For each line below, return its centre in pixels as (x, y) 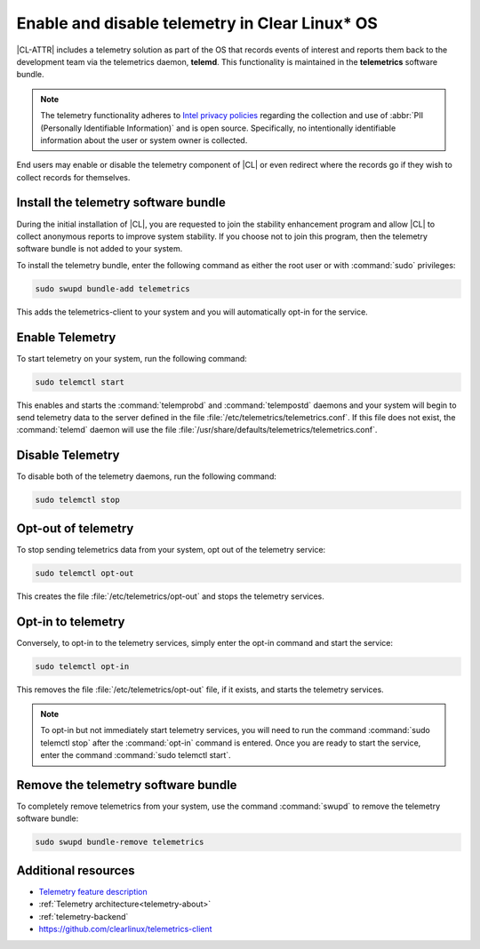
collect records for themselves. (73, 177)
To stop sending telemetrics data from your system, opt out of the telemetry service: (171, 549)
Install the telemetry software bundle (121, 203)
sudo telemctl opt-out (84, 573)
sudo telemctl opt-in (82, 666)
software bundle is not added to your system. (100, 249)
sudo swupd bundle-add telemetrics (112, 288)
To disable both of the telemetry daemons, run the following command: (147, 476)
